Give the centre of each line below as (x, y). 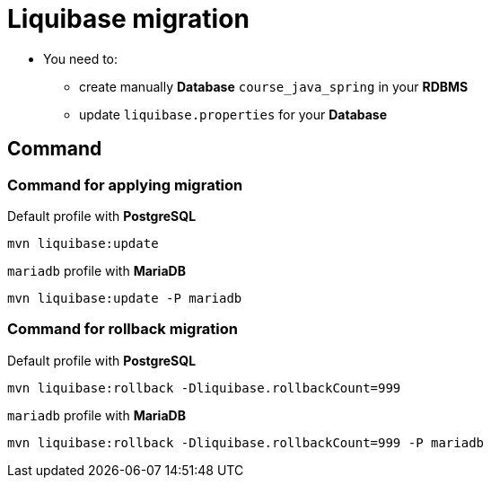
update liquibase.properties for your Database (233, 114)
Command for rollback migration (123, 329)
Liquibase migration (128, 19)
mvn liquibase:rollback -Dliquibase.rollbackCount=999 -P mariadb (246, 442)
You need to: (81, 58)
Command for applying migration (125, 185)
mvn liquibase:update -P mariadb (125, 298)
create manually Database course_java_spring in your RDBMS (274, 86)
